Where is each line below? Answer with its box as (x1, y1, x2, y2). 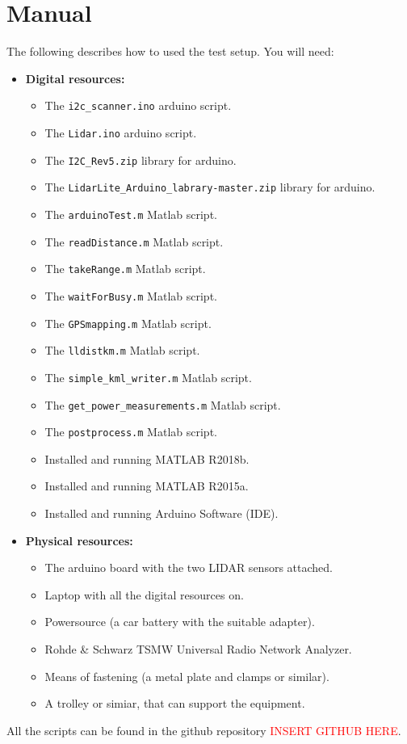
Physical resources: (25, 532, 133, 549)
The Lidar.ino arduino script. (44, 124, 197, 141)
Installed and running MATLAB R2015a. (44, 477, 249, 494)
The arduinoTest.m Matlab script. (44, 205, 217, 222)
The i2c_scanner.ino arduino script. (44, 97, 232, 114)
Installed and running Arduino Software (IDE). (44, 505, 279, 522)
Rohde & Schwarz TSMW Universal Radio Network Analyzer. (44, 641, 352, 657)
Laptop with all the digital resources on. (44, 586, 244, 603)
